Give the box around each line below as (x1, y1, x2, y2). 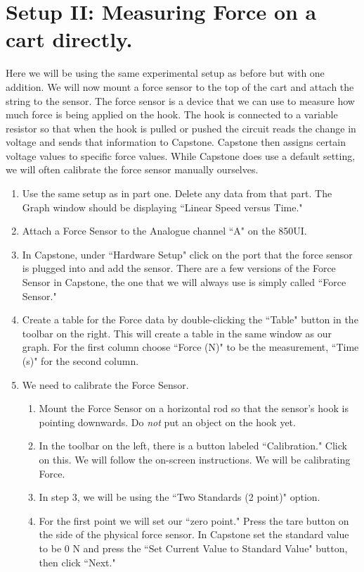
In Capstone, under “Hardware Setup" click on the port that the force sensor (22, 247, 353, 261)
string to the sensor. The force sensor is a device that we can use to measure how (6, 93, 355, 108)
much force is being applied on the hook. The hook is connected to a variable (6, 107, 338, 122)
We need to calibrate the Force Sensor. (22, 377, 189, 392)
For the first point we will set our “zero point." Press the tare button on (39, 513, 349, 528)
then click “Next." (39, 554, 116, 569)
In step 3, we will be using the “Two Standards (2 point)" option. (39, 490, 320, 504)
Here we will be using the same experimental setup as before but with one (6, 66, 325, 80)
